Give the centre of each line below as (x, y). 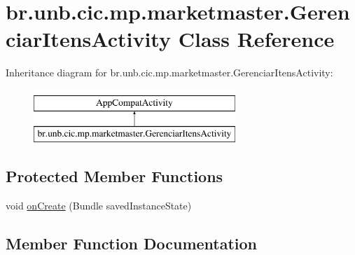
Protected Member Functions (114, 176)
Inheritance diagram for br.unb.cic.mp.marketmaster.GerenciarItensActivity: (169, 73)
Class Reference (256, 39)
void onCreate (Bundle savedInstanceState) (99, 206)
